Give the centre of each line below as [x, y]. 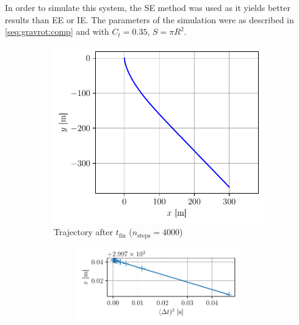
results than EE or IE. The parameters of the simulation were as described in [149, 19]
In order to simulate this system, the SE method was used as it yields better [148, 7]
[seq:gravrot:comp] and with [57, 31]
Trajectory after [83, 232]
